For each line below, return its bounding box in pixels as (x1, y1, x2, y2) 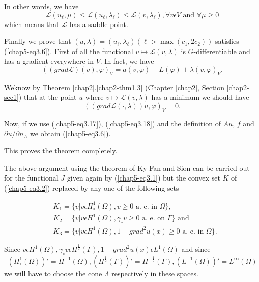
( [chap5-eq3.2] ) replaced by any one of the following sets (4, 182, 179, 193)
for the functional (4, 172, 59, 183)
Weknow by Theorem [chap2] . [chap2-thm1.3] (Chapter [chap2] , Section (4, 82, 225, 92)
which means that (4, 18, 60, 29)
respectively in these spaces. (111, 268, 198, 278)
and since (181, 244, 211, 254)
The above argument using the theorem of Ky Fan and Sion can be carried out (4, 162, 250, 173)
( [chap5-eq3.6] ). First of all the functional (4, 45, 133, 56)
